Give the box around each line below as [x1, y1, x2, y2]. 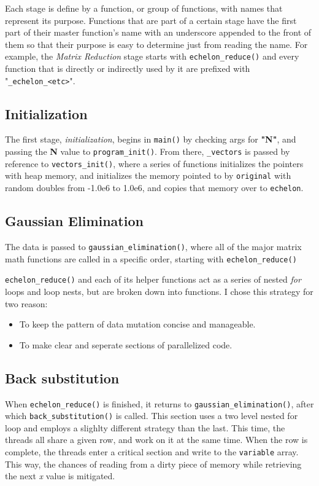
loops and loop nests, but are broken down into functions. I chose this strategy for [5, 284, 313, 297]
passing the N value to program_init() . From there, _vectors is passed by [5, 145, 290, 158]
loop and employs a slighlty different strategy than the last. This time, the [5, 421, 285, 434]
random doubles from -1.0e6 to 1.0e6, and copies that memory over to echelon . [5, 181, 304, 194]
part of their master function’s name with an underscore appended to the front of [5, 26, 312, 39]
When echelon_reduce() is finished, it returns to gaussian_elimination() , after [5, 397, 314, 410]
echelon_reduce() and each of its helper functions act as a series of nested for [5, 273, 301, 286]
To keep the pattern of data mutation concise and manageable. [19, 318, 256, 331]
